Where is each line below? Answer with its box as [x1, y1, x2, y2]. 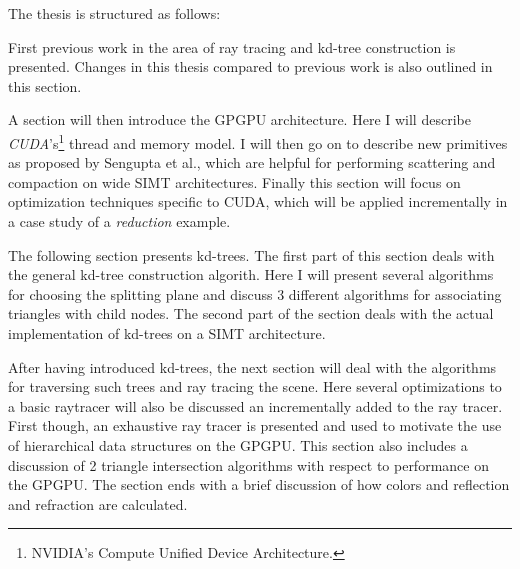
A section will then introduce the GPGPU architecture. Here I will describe [8, 109, 471, 130]
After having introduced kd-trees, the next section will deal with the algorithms [8, 356, 497, 377]
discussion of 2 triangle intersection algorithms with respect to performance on [8, 454, 489, 475]
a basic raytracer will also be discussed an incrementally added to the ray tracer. [8, 395, 503, 416]
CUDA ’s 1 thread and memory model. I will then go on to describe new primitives [8, 129, 508, 153]
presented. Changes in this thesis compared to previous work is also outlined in [8, 56, 493, 77]
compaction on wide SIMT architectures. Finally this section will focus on [8, 171, 461, 192]
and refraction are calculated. [8, 493, 188, 514]
